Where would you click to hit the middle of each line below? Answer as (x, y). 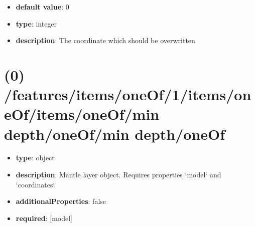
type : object (35, 158)
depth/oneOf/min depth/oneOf (115, 134)
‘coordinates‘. (36, 184)
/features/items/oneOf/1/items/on (128, 94)
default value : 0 (42, 7)
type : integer (36, 23)
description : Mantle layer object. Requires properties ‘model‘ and (118, 175)
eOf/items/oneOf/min (82, 114)
